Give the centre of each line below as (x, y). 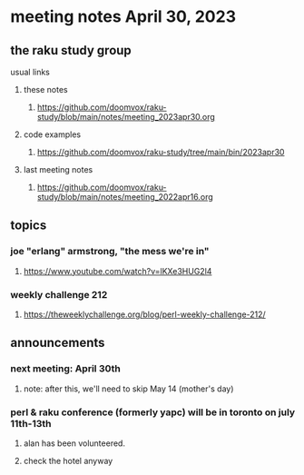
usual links (30, 72)
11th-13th (31, 423)
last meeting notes (58, 169)
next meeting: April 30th (65, 369)
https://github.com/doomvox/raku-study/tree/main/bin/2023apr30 (161, 152)
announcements (58, 343)
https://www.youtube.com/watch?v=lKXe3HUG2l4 (118, 271)
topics (29, 226)
